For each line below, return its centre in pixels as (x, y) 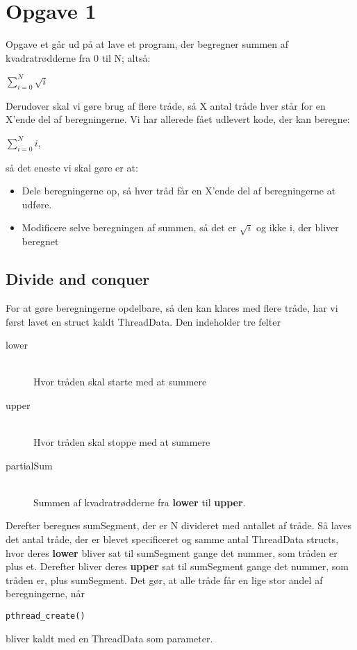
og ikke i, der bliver (298, 227)
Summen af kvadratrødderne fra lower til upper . (140, 502)
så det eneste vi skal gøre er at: (72, 167)
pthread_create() (45, 616)
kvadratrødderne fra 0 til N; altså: (78, 57)
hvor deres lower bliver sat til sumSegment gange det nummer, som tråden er (172, 552)
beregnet (40, 241)
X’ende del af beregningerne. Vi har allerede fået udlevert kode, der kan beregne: (178, 119)
